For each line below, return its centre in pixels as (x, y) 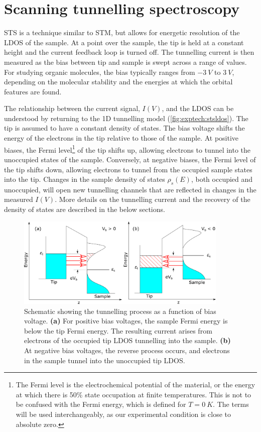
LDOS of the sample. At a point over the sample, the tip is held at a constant (124, 42)
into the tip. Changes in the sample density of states (85, 179)
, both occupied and (222, 179)
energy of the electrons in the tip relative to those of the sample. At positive (121, 138)
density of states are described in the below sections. (85, 209)
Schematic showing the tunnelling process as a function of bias (120, 311)
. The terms (231, 404)
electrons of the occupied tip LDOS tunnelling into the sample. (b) (127, 340)
